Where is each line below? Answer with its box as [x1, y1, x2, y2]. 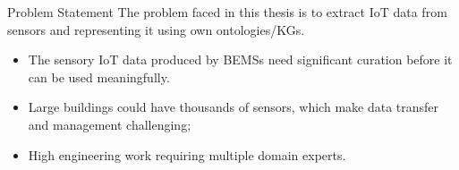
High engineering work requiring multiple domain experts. [28, 145, 346, 164]
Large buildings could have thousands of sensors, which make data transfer [28, 98, 439, 116]
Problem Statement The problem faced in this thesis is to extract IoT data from [7, 3, 447, 21]
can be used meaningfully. [28, 67, 170, 86]
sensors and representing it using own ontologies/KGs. [7, 20, 305, 38]
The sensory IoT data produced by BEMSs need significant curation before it [28, 50, 453, 69]
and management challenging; [28, 115, 191, 133]
